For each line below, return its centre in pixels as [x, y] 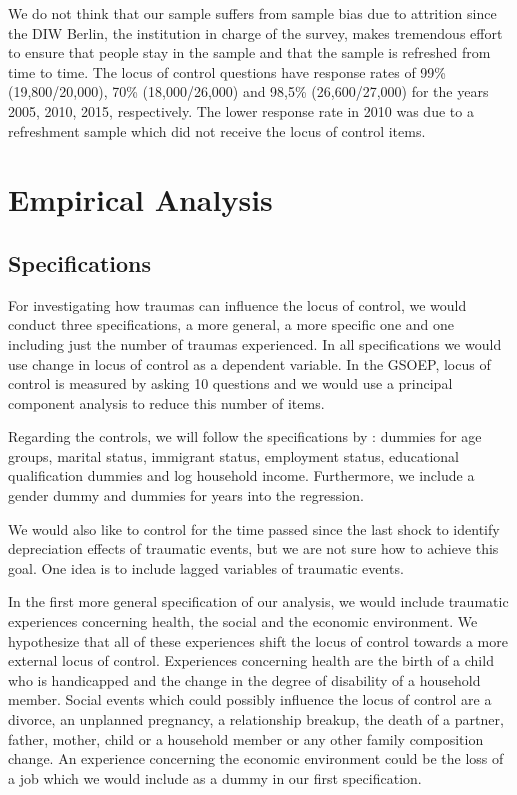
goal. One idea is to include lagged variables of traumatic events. [206, 567]
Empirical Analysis [140, 199]
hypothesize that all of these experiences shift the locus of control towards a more [258, 640]
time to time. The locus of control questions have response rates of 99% [227, 71]
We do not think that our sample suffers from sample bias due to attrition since [252, 13]
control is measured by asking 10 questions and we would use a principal [230, 383]
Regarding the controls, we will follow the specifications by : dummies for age [245, 436]
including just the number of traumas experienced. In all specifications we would [255, 343]
